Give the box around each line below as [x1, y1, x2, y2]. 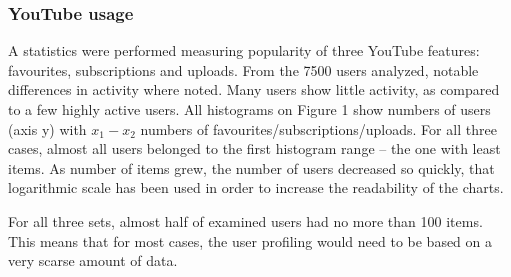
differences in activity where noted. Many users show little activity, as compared [8, 79, 500, 100]
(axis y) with [8, 118, 87, 139]
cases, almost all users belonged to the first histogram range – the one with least [8, 138, 501, 159]
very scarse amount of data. [8, 250, 178, 271]
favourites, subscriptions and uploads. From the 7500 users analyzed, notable [8, 59, 479, 80]
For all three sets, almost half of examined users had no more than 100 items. [8, 210, 483, 231]
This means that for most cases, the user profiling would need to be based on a [8, 230, 493, 251]
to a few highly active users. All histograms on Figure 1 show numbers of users [8, 99, 491, 119]
